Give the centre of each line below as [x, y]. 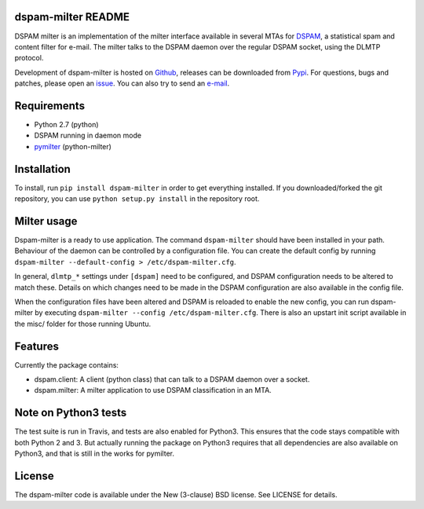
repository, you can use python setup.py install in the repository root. [137, 199]
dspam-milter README [72, 17]
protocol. [29, 58]
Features [37, 346]
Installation [42, 169]
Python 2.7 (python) [66, 124]
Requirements [50, 106]
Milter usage [46, 221]
